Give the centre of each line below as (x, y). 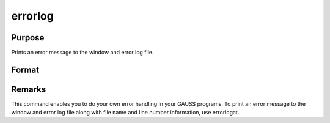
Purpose (28, 38)
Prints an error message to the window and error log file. (82, 53)
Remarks (29, 89)
